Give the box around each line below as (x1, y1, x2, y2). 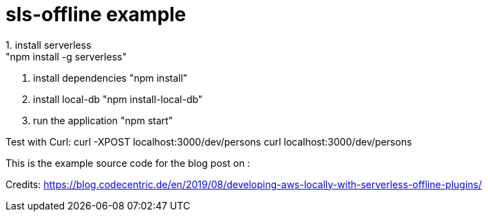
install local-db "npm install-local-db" (33, 93, 203, 105)
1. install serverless (6, 38, 92, 51)
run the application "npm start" (33, 114, 173, 126)
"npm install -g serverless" (6, 50, 127, 62)
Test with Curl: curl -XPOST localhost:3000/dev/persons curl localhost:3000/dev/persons (6, 135, 412, 148)
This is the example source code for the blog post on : (6, 157, 251, 169)
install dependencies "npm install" (33, 71, 188, 84)
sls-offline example (6, 3, 187, 26)
